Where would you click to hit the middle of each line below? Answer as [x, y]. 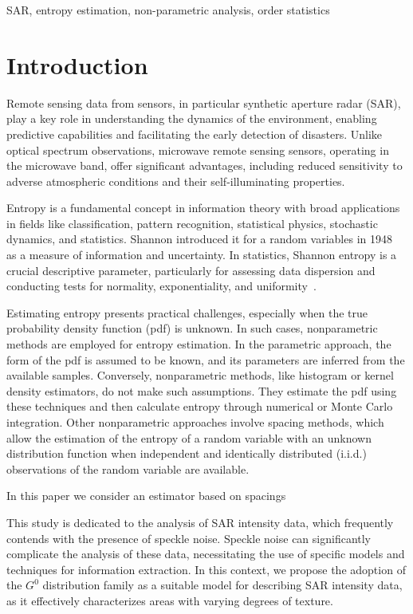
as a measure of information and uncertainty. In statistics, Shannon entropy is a [202, 255]
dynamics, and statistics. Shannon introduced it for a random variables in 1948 [199, 239]
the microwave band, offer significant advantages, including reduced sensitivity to [205, 165]
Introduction [77, 64]
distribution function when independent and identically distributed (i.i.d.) [187, 453]
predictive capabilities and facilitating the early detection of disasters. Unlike [195, 134]
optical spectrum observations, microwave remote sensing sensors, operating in [198, 150]
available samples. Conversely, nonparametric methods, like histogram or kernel [200, 375]
